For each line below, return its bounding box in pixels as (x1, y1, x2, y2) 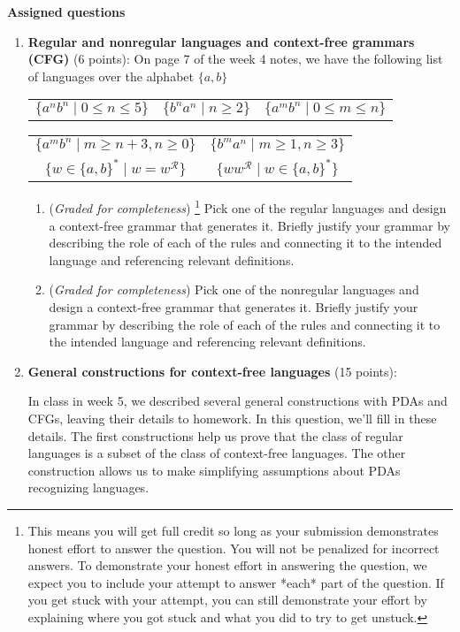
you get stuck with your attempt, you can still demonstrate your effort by (27, 590, 427, 609)
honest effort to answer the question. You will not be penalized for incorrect (27, 538, 440, 557)
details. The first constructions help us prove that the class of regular (27, 426, 403, 445)
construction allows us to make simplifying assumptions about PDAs (27, 461, 401, 479)
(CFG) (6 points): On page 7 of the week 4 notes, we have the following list (27, 49, 443, 68)
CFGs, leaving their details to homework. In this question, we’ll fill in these (27, 408, 437, 427)
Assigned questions (7, 3, 126, 20)
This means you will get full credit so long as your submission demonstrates (27, 521, 439, 539)
